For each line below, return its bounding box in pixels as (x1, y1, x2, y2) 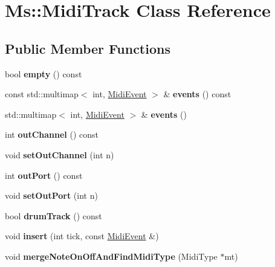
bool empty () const (5, 67, 82, 80)
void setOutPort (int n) (5, 189, 98, 202)
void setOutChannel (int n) (5, 148, 114, 161)
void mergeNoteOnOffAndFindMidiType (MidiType (5, 249, 218, 262)
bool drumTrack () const (5, 209, 102, 222)
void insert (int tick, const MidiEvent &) (5, 230, 159, 242)
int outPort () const (5, 169, 83, 181)
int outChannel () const (5, 128, 99, 141)
